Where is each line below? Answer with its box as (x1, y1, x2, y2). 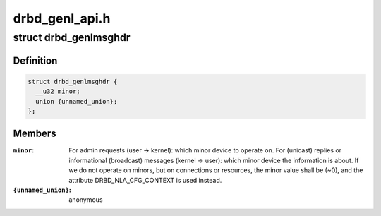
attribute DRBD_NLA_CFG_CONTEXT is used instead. (68, 176, 222, 184)
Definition (13, 54, 58, 66)
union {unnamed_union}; (35, 97, 118, 105)
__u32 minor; (35, 88, 80, 95)
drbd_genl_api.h (13, 11, 111, 26)
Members (13, 128, 56, 140)
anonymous (68, 196, 103, 204)
